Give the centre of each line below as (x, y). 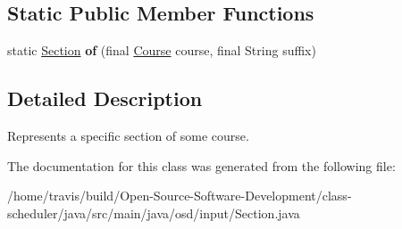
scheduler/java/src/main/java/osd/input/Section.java (154, 213)
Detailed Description (105, 98)
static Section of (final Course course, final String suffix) (162, 50)
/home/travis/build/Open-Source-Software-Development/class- (180, 196)
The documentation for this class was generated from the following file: (201, 165)
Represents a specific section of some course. (128, 135)
